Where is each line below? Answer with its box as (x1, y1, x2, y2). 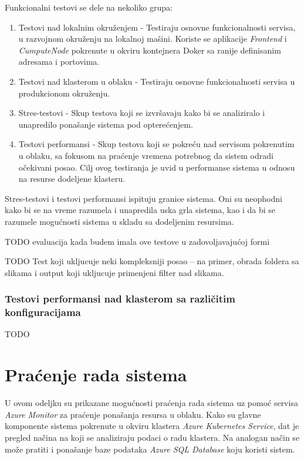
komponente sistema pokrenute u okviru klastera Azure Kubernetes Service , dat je (5, 420, 299, 432)
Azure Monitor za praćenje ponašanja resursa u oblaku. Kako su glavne (5, 408, 261, 420)
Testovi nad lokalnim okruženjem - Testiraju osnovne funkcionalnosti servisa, (18, 21, 296, 33)
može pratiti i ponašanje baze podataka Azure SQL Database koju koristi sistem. (5, 443, 295, 455)
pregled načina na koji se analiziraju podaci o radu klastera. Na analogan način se (5, 431, 300, 443)
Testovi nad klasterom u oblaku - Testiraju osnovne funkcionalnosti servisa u (18, 75, 295, 87)
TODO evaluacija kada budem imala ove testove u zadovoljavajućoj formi (5, 235, 270, 247)
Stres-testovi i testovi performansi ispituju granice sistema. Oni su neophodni (5, 192, 282, 204)
